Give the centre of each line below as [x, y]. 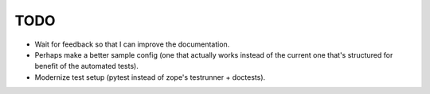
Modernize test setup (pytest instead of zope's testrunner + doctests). [150, 77]
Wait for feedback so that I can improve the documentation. [132, 44]
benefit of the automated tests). [86, 66]
